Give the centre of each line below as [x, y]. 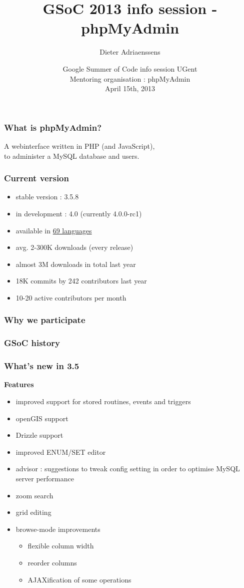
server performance [45, 479]
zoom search [34, 495]
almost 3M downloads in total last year [76, 264]
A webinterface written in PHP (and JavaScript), [79, 145]
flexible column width [61, 546]
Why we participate [45, 320]
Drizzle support [39, 435]
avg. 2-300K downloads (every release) [74, 247]
